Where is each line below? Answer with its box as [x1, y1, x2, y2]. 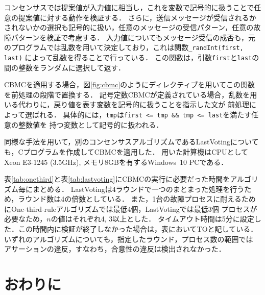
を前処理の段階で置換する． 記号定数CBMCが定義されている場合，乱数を [4, 89, 250, 100]
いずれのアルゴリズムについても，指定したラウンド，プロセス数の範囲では [4, 233, 253, 244]
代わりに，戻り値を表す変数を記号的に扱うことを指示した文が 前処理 [18, 99, 249, 110]
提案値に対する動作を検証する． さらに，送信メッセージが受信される [18, 12, 249, 22]
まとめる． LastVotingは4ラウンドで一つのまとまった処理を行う [32, 183, 245, 194]
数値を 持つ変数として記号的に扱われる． [25, 119, 163, 130]
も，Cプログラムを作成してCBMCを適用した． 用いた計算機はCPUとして [4, 146, 249, 157]
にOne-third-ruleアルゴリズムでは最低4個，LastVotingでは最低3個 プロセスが [4, 203, 257, 214]
